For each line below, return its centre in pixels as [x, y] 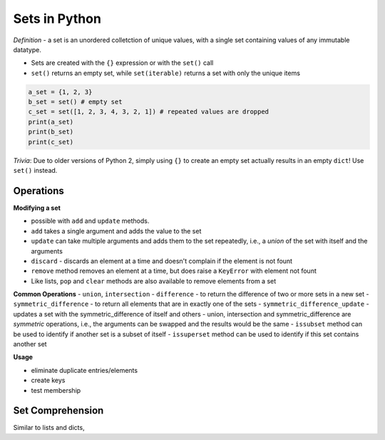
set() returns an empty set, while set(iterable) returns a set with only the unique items [166, 73]
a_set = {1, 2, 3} [60, 92]
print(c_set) [51, 142]
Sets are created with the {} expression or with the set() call [122, 63]
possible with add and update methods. [90, 221]
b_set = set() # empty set [75, 102]
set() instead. [35, 171]
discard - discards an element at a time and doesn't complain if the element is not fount [161, 261]
